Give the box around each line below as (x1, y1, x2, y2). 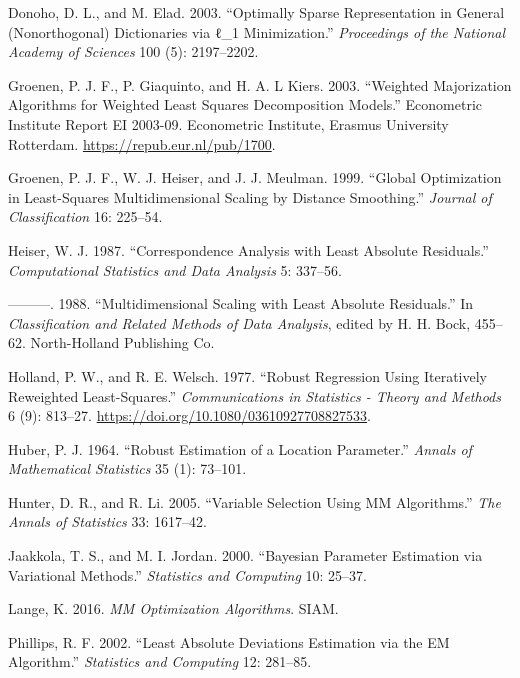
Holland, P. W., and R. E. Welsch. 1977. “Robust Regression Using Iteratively (8, 365, 488, 386)
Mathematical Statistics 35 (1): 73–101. (8, 458, 247, 479)
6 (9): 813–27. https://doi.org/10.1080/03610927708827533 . (8, 405, 372, 426)
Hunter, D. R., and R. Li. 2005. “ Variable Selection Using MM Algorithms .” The (8, 491, 501, 512)
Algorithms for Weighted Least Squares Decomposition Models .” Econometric (8, 94, 483, 115)
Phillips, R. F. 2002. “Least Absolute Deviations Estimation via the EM (8, 631, 450, 652)
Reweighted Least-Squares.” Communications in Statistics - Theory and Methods (8, 385, 501, 406)
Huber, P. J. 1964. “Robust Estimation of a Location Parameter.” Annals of (8, 438, 472, 459)
